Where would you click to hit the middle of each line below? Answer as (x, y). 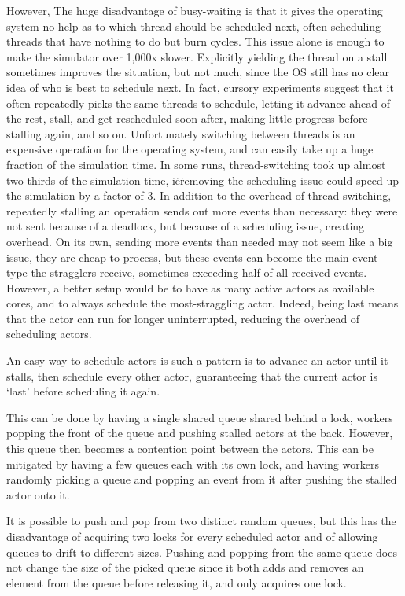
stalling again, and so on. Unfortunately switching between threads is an (181, 133)
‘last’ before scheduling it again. (83, 391)
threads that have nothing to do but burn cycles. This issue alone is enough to (195, 41)
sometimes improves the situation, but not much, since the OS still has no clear (198, 72)
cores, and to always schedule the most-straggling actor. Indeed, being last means (202, 303)
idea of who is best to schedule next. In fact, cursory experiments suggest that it (200, 87)
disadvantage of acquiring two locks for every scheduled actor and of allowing (192, 536)
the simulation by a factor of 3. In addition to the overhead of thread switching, (199, 195)
